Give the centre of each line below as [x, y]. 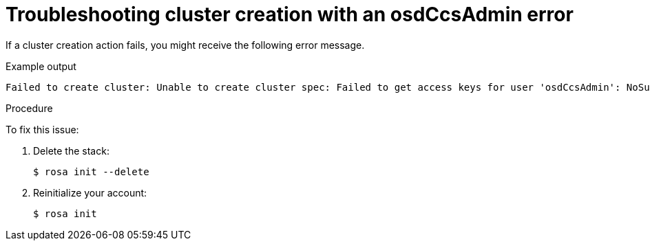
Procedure [29, 108]
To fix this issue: [42, 129]
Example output [41, 66]
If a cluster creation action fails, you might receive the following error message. [185, 45]
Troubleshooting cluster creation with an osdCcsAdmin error [290, 14]
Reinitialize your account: [90, 192]
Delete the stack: [71, 150]
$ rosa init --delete [91, 171]
